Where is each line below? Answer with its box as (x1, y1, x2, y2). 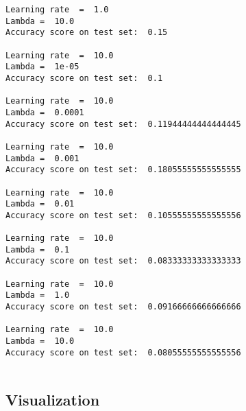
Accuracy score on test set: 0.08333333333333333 (5, 256, 241, 266)
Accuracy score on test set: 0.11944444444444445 (5, 119, 241, 129)
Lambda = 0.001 (5, 153, 79, 163)
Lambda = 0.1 (5, 244, 70, 255)
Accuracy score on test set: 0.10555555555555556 (5, 210, 241, 220)
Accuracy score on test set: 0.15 (5, 27, 168, 38)
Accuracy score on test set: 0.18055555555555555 (5, 165, 241, 175)
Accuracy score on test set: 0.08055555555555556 (5, 347, 241, 357)
